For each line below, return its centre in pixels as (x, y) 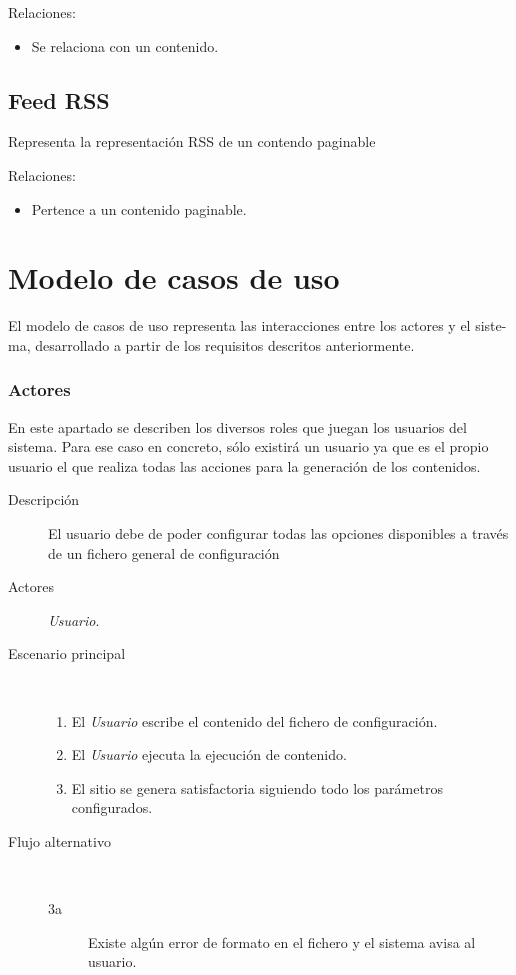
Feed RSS (59, 99)
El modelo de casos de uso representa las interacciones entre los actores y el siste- (257, 325)
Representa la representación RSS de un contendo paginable (192, 141)
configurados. (112, 807)
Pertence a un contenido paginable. (139, 208)
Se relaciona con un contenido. (125, 45)
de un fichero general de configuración (164, 552)
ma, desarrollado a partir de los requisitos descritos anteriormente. (211, 344)
